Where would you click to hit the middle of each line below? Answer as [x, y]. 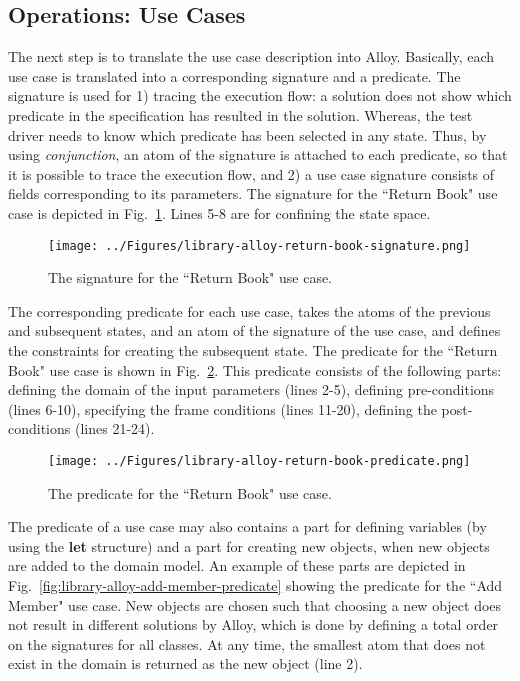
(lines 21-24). [114, 428]
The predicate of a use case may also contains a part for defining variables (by [247, 526]
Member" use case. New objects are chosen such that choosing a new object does [255, 604]
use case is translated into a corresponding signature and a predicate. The [234, 75]
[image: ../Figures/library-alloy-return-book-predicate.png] [259, 460]
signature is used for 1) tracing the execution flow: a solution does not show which [260, 95]
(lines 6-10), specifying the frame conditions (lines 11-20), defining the [222, 408]
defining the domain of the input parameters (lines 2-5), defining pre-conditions [251, 389]
